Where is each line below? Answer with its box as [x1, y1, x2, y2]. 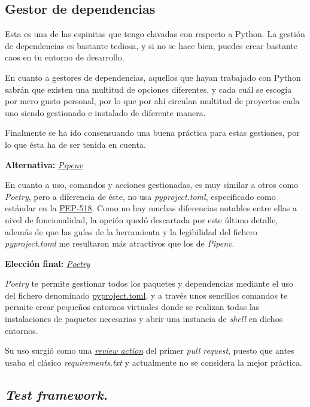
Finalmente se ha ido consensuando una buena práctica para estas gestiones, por [5, 126, 300, 139]
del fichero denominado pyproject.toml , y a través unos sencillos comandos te [5, 288, 288, 301]
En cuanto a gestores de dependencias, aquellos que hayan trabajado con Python [5, 71, 301, 83]
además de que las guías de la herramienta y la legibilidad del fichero [5, 225, 257, 238]
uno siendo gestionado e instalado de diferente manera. [5, 106, 206, 119]
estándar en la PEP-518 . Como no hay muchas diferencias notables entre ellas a [5, 202, 297, 214]
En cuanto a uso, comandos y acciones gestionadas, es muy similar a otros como [5, 178, 299, 191]
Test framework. [5, 385, 108, 403]
